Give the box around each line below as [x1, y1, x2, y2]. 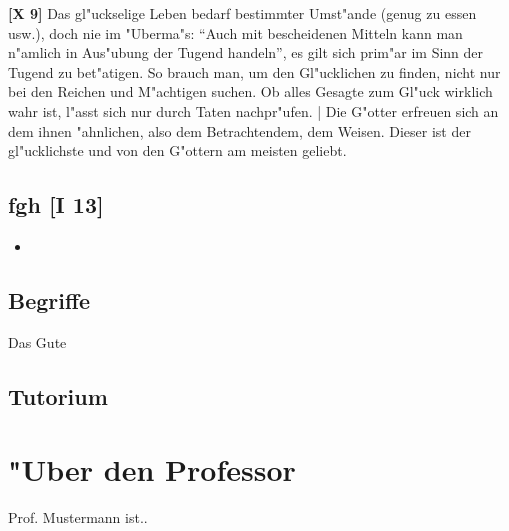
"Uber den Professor [8, 449, 296, 490]
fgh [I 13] [8, 189, 104, 220]
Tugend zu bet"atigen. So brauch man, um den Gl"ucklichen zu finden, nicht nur [8, 61, 501, 82]
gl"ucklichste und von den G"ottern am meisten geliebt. [8, 140, 347, 161]
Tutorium [8, 380, 108, 411]
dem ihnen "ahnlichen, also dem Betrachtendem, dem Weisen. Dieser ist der [8, 120, 471, 141]
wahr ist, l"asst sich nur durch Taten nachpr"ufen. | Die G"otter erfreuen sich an [8, 100, 499, 121]
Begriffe [8, 284, 91, 315]
